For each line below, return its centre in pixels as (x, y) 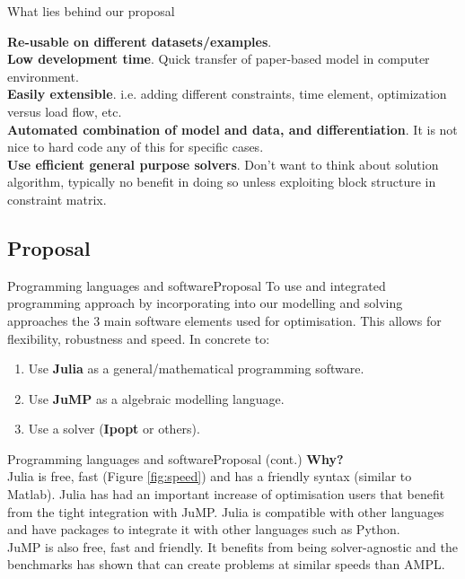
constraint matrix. (57, 199)
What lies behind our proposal (91, 11)
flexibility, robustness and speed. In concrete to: (139, 338)
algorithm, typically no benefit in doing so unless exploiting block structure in (222, 182)
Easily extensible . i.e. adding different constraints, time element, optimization (227, 94)
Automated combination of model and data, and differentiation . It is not (232, 129)
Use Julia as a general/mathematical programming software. (196, 368)
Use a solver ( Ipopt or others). (114, 429)
